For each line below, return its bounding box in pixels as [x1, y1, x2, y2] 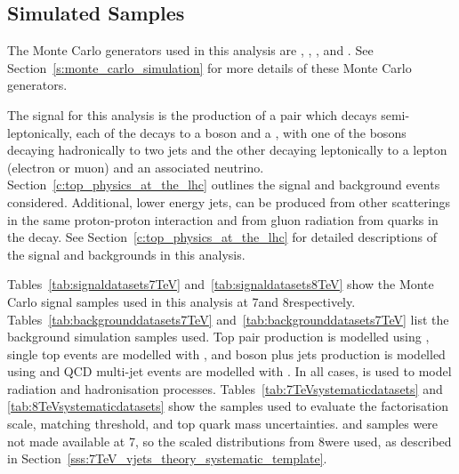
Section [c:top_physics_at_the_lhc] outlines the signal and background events [7, 175, 440, 194]
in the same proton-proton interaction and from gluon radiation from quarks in [7, 210, 439, 229]
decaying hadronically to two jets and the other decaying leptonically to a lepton [7, 141, 447, 159]
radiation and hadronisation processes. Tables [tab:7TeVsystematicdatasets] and [7, 379, 443, 398]
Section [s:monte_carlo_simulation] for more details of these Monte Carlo [7, 58, 412, 76]
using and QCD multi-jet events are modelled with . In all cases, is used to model [7, 362, 452, 381]
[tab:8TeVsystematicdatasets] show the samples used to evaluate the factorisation [7, 397, 449, 415]
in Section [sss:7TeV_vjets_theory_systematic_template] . [7, 449, 327, 468]
